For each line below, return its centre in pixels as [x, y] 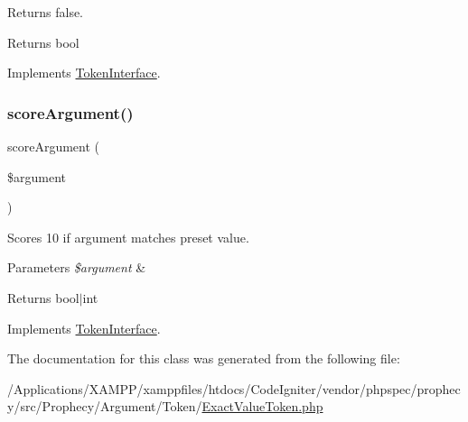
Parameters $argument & [77, 267]
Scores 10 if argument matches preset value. [128, 237]
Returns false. [45, 12]
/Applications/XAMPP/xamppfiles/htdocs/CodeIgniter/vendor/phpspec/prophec [234, 388]
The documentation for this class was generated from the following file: [204, 358]
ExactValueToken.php [262, 406]
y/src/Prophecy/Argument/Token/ [105, 406]
